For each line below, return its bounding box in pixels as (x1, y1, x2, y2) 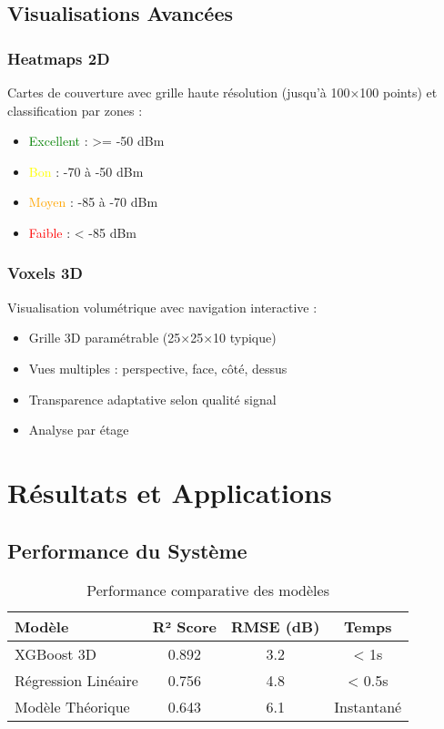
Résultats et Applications (7, 473, 332, 510)
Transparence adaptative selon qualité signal (28, 389, 277, 408)
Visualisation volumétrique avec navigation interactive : (7, 297, 318, 316)
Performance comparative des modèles (86, 580, 329, 601)
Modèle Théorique (15, 696, 130, 718)
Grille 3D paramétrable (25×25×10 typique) (28, 328, 277, 347)
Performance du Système (7, 536, 247, 564)
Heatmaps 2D (7, 46, 110, 69)
